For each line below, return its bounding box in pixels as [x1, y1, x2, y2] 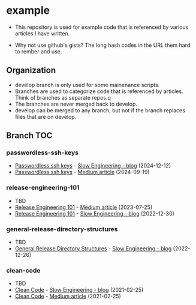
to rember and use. [14, 47, 62, 55]
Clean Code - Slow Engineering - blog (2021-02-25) [14, 286, 144, 294]
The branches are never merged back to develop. [14, 100, 138, 107]
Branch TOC [6, 130, 53, 141]
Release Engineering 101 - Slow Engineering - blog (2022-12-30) [14, 210, 175, 217]
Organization [6, 65, 56, 76]
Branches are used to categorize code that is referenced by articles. [14, 88, 183, 95]
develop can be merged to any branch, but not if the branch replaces [14, 106, 186, 114]
